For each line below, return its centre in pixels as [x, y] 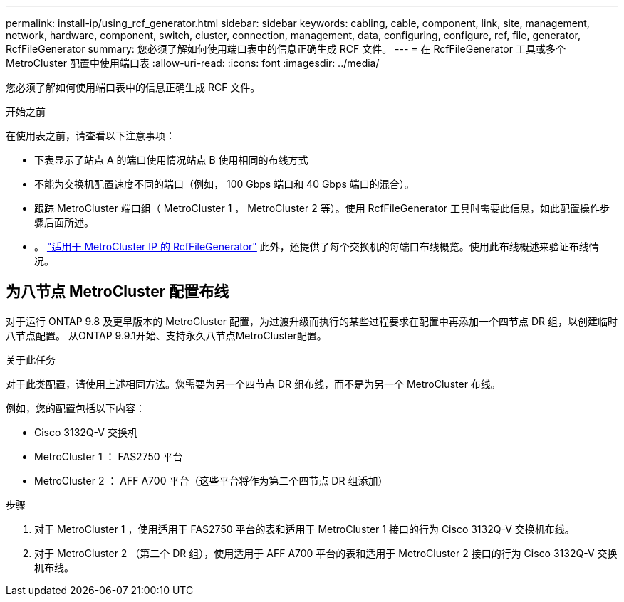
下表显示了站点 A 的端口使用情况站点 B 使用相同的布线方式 [171, 160]
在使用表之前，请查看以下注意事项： [90, 136]
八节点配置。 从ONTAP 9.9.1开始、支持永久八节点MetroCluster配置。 [166, 335]
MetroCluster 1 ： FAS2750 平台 [109, 456]
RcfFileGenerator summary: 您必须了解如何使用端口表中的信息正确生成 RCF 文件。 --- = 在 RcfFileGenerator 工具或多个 [286, 49]
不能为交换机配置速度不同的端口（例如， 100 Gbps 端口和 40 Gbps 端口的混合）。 [224, 184]
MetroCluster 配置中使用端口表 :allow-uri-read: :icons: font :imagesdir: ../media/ [193, 63]
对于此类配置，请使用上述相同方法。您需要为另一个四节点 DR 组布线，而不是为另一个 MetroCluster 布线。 [253, 384]
